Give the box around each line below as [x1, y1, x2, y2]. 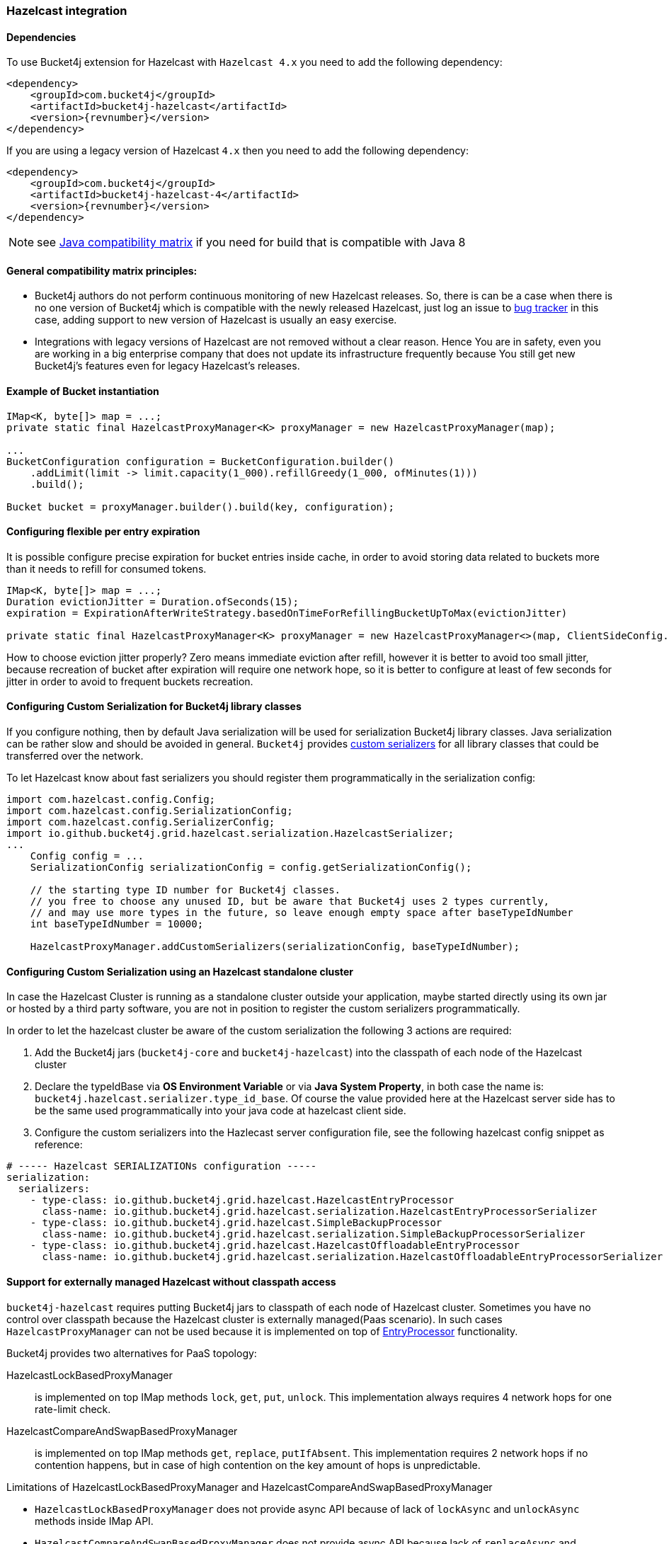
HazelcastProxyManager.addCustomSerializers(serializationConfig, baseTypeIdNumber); [30, 941, 520, 953]
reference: [35, 1138, 83, 1151]
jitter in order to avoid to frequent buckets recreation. [6, 675, 253, 687]
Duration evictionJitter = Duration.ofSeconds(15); [6, 595, 299, 607]
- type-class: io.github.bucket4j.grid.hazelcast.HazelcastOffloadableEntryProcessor [30, 1240, 520, 1252]
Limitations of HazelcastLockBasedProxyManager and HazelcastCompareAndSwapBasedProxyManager [6, 1480, 493, 1493]
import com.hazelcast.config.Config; [6, 794, 216, 806]
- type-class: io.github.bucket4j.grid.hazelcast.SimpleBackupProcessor [30, 1217, 442, 1229]
